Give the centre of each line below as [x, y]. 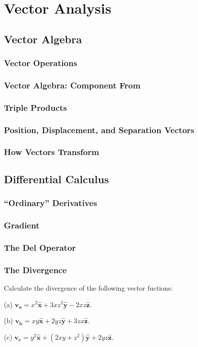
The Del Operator [40, 247]
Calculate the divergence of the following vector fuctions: [88, 287]
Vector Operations [41, 63]
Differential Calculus [57, 179]
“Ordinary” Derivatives [50, 203]
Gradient [22, 225]
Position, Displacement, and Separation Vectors [99, 130]
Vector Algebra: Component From [72, 85]
